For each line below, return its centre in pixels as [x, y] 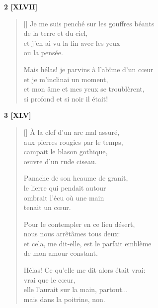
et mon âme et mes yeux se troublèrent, [84, 89]
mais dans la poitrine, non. [64, 299]
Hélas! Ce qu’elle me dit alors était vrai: [84, 270]
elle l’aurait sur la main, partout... [76, 289]
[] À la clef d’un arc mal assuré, [72, 132]
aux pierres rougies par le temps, [73, 142]
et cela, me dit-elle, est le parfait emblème [87, 243]
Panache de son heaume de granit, [76, 178]
